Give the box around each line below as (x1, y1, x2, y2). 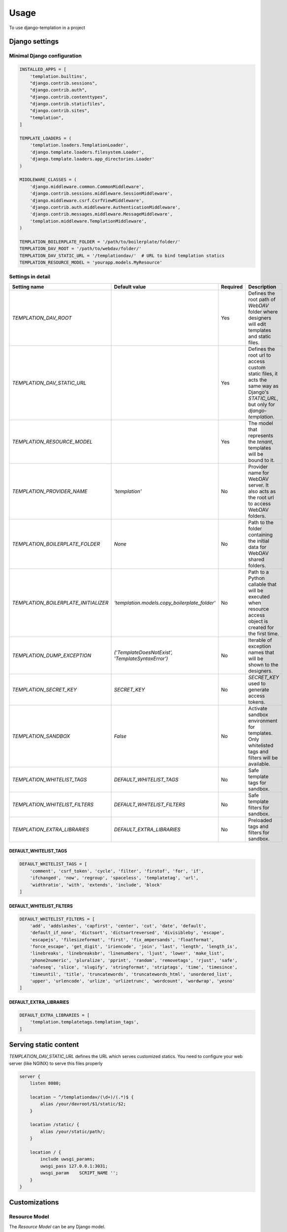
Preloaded (248, 817, 272, 823)
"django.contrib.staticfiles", (30, 101, 105, 107)
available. (248, 760, 270, 767)
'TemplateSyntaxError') (114, 655, 168, 662)
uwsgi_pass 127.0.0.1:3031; (40, 1163, 108, 1169)
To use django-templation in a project (9, 25, 86, 31)
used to (248, 680, 266, 687)
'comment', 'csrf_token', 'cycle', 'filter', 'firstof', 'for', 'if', (30, 868, 204, 874)
